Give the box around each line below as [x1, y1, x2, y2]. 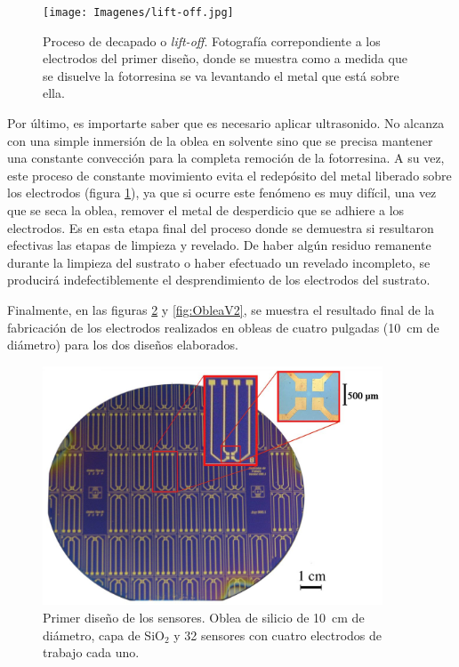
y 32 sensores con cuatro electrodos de [173, 625, 382, 644]
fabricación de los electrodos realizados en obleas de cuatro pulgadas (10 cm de [7, 317, 439, 336]
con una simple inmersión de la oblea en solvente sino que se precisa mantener [7, 131, 433, 149]
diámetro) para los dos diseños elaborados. [7, 335, 238, 354]
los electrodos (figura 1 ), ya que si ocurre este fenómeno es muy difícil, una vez [7, 183, 437, 202]
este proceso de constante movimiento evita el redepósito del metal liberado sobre [7, 165, 452, 184]
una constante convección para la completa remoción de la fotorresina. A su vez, [7, 149, 445, 167]
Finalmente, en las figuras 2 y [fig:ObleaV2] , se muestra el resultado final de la [7, 300, 435, 318]
